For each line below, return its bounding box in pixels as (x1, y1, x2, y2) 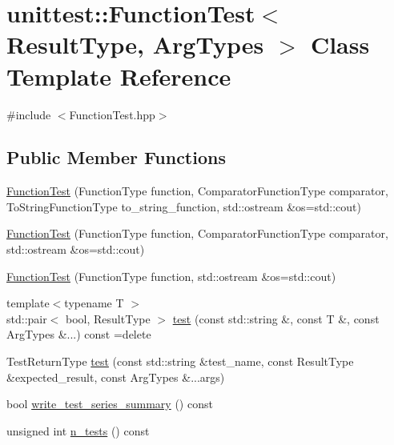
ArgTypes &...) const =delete (6, 326, 151, 343)
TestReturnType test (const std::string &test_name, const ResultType (6, 353, 354, 370)
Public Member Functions (6, 145, 226, 170)
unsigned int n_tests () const (6, 422, 150, 439)
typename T (64, 295, 124, 311)
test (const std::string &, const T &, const (172, 310, 380, 327)
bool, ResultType (66, 310, 151, 327)
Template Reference (6, 59, 231, 92)
